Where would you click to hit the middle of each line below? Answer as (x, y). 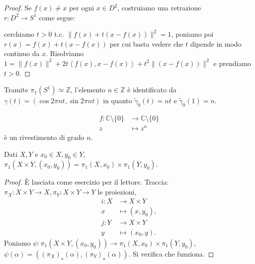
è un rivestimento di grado (44, 137)
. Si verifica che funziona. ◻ (171, 253)
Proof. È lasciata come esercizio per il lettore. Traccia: (86, 182)
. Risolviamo (65, 53)
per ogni (82, 7)
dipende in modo (216, 43)
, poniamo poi (192, 34)
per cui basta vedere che (146, 43)
